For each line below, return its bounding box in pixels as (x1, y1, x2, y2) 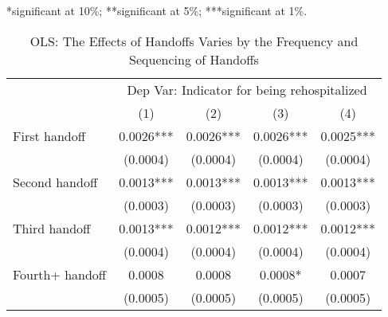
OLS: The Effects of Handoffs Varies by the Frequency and (29, 31, 359, 50)
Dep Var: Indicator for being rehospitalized (127, 80, 367, 99)
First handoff (13, 126, 86, 145)
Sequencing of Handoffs (129, 49, 259, 68)
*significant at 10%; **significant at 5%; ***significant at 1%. (6, 2, 308, 18)
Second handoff (13, 172, 98, 191)
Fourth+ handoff (13, 264, 107, 284)
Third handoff (13, 218, 91, 237)
